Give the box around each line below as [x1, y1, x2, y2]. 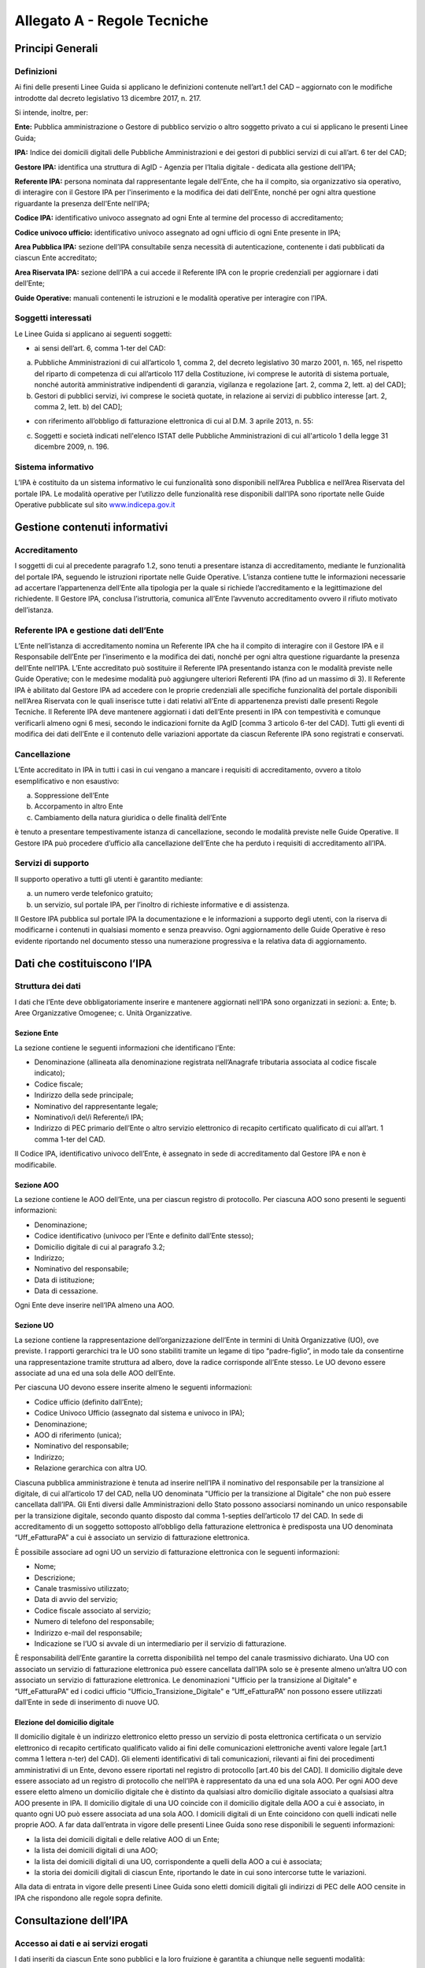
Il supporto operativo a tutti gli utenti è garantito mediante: [14, 874, 204, 883]
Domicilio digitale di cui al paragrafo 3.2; [34, 1242, 165, 1252]
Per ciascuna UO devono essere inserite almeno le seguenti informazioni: [14, 1382, 253, 1393]
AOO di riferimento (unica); [34, 1430, 122, 1440]
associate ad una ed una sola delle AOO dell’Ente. [14, 1368, 176, 1378]
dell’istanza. [14, 605, 54, 614]
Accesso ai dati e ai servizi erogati [14, 1937, 149, 1948]
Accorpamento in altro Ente [34, 801, 124, 811]
